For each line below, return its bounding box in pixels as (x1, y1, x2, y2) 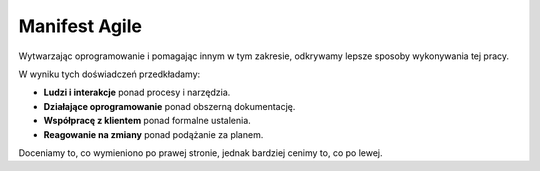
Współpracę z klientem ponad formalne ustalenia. (43, 115, 252, 127)
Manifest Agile (18, 15, 142, 37)
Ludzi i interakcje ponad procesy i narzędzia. (43, 86, 231, 99)
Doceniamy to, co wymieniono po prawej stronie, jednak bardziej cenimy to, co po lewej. (18, 146, 383, 159)
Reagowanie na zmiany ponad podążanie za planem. (43, 128, 264, 140)
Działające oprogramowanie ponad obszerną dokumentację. (43, 100, 296, 112)
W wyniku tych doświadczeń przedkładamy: (18, 68, 201, 80)
